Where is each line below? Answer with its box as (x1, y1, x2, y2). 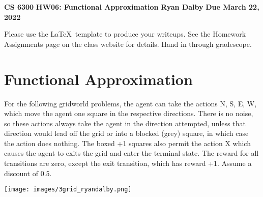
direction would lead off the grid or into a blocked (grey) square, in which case (4, 128, 249, 138)
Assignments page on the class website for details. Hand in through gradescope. (4, 38, 252, 49)
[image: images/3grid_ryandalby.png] (4, 186, 132, 193)
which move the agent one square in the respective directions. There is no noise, (4, 108, 253, 119)
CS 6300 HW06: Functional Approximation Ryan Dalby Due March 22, (4, 2, 259, 12)
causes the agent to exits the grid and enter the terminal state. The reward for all (4, 148, 259, 158)
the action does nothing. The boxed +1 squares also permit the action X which (4, 137, 251, 148)
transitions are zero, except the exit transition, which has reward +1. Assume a (4, 158, 252, 168)
